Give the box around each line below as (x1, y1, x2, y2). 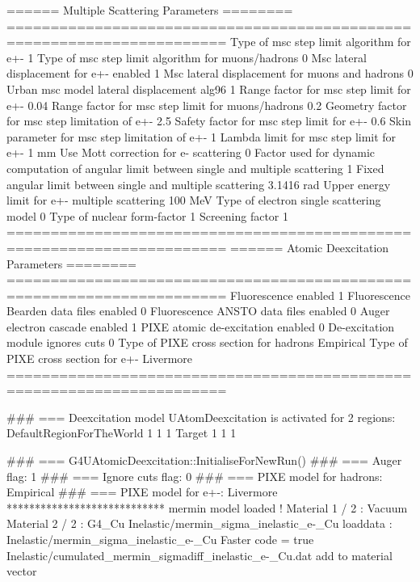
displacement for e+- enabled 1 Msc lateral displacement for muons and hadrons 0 (6, 65, 414, 82)
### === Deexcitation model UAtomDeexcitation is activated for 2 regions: (6, 408, 396, 425)
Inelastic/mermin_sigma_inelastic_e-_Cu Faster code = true (6, 531, 314, 547)
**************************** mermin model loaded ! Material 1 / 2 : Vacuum (6, 499, 408, 516)
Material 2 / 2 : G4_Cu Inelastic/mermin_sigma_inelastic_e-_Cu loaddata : (6, 515, 393, 532)
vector (6, 563, 37, 580)
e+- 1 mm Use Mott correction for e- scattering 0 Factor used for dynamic (6, 144, 375, 161)
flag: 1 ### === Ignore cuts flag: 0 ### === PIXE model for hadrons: (6, 467, 383, 484)
